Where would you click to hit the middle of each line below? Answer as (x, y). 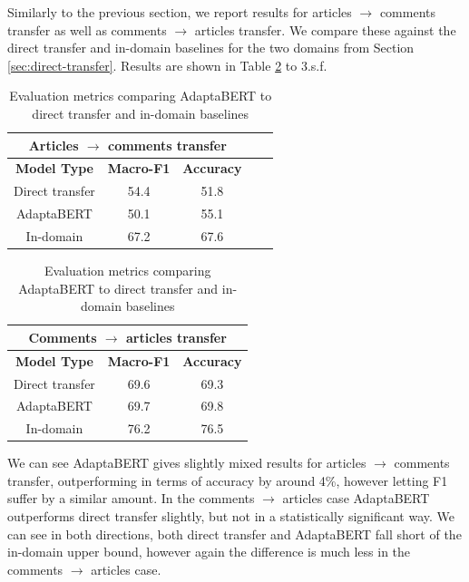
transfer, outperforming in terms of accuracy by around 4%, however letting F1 (228, 480)
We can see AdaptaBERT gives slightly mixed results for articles (187, 463)
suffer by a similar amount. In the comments (131, 498)
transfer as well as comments (87, 29)
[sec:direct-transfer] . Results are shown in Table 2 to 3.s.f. (167, 65)
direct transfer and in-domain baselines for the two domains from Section (211, 48)
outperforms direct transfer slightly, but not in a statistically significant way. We (231, 516)
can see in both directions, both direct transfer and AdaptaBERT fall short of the (234, 533)
